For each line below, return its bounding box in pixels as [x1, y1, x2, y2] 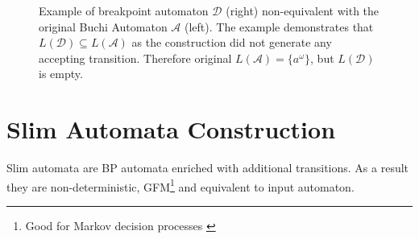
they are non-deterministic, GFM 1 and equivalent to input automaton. [6, 175, 355, 195]
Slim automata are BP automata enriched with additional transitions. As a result [6, 159, 409, 176]
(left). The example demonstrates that [185, 18, 374, 35]
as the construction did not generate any [131, 34, 332, 51]
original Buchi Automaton [39, 18, 168, 35]
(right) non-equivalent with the [226, 2, 380, 19]
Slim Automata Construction [6, 113, 336, 146]
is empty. [39, 65, 83, 82]
